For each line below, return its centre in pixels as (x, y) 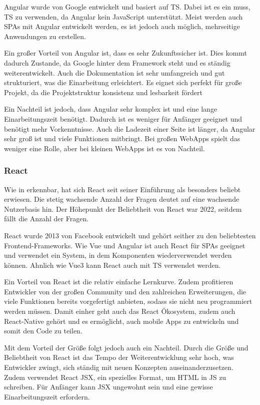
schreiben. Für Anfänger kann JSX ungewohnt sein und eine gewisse (108, 387)
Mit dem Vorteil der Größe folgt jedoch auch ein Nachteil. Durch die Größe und (126, 347)
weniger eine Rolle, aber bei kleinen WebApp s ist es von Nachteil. (104, 148)
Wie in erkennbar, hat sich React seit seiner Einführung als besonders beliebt (122, 189)
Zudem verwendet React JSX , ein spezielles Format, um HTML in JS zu (115, 377)
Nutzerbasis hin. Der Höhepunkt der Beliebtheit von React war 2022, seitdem (123, 209)
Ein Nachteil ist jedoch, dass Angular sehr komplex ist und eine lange (111, 109)
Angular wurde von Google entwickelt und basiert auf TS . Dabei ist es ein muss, (127, 7)
